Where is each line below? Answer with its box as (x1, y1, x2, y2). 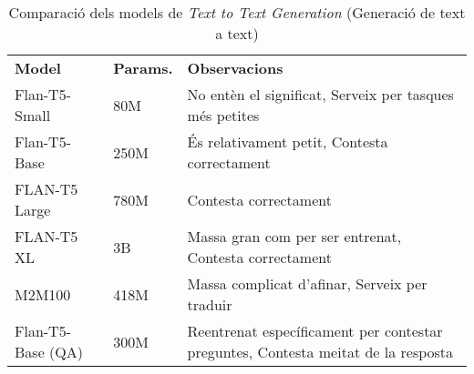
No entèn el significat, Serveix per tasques (187, 84, 454, 105)
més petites (187, 105, 260, 126)
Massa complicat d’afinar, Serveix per (187, 273, 428, 294)
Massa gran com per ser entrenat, (187, 226, 402, 247)
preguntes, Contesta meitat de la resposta (187, 341, 454, 362)
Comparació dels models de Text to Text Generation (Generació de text (8, 2, 466, 23)
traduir (187, 294, 232, 315)
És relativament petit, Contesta (187, 131, 388, 152)
